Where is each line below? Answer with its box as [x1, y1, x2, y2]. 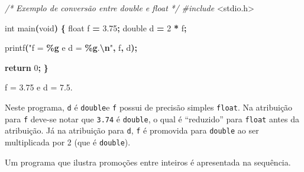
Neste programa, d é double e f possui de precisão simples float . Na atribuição [5, 100, 293, 113]
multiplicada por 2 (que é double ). [5, 135, 131, 148]
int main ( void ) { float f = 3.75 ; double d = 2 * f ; [5, 21, 187, 34]
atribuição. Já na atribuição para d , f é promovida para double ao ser [5, 124, 259, 137]
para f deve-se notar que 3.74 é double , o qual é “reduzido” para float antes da [5, 112, 299, 125]
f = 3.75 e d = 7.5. [5, 81, 73, 93]
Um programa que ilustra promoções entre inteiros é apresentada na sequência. [5, 155, 291, 168]
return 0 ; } [5, 61, 48, 73]
